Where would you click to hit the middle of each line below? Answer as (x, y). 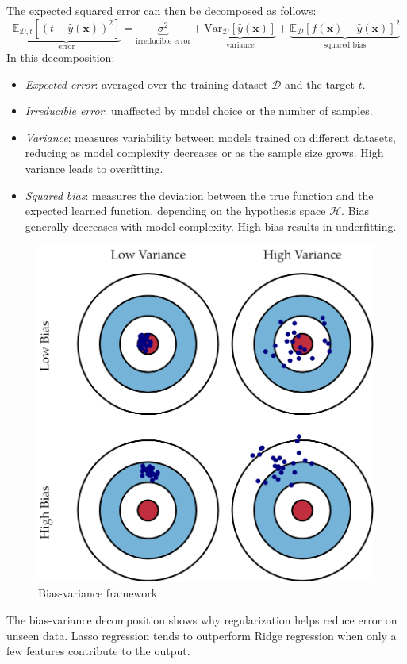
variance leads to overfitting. (94, 168)
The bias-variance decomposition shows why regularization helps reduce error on (202, 620)
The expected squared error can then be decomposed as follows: (161, 10)
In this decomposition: (61, 58)
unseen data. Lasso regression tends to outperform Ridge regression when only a (202, 635)
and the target (320, 84)
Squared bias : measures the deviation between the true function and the (199, 195)
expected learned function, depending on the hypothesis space (175, 211)
